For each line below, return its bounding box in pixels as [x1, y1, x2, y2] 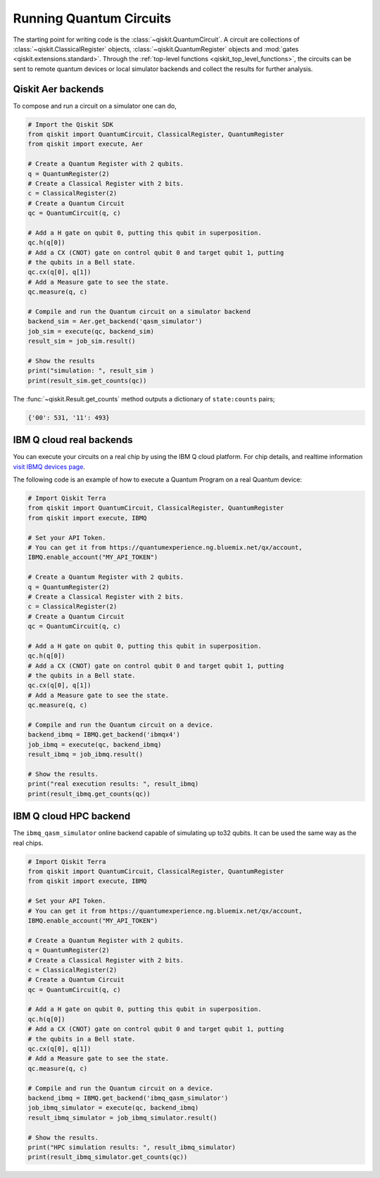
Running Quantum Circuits [13, 11, 172, 26]
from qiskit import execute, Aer [27, 140, 144, 148]
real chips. [13, 839, 44, 847]
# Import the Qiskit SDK [27, 120, 114, 128]
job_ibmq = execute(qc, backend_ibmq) [27, 740, 162, 748]
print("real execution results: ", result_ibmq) [27, 780, 199, 788]
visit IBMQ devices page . [13, 462, 86, 471]
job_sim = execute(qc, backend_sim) [27, 327, 155, 335]
